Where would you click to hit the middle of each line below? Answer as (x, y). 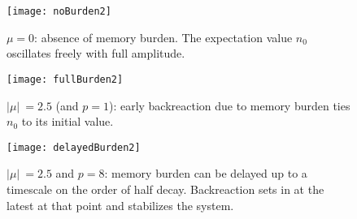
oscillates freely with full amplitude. (96, 53)
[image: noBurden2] (59, 11)
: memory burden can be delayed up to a (206, 173)
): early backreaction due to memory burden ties (229, 105)
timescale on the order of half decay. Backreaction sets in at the (165, 189)
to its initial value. (67, 121)
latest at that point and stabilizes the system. (120, 205)
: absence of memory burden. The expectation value (163, 37)
